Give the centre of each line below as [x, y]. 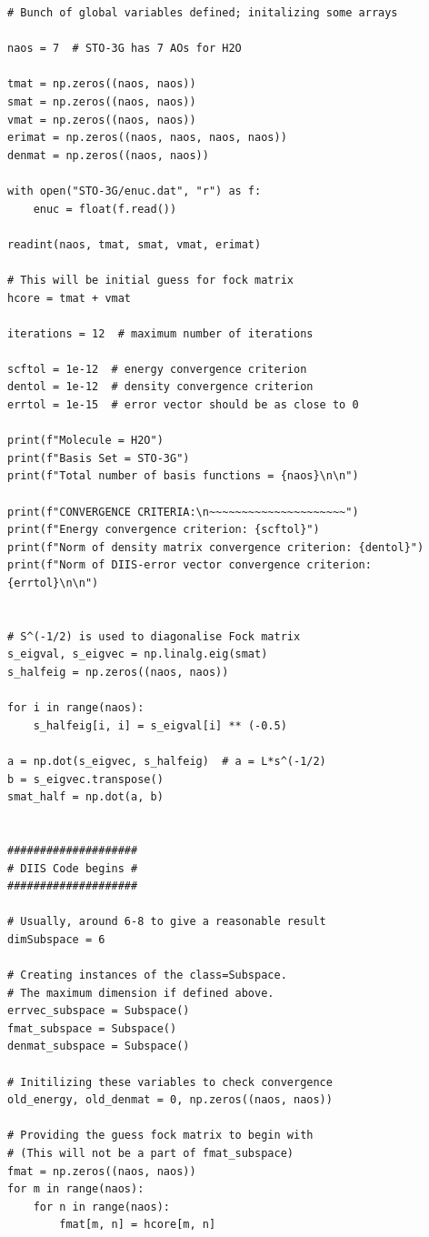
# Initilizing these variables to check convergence [170, 1082]
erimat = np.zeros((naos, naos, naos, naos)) [147, 138]
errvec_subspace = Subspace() [99, 1011]
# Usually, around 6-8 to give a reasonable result [167, 922]
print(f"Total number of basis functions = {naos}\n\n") [183, 476]
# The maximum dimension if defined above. [141, 993]
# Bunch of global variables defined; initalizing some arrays [203, 13]
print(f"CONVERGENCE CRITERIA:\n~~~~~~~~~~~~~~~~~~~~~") [183, 512]
